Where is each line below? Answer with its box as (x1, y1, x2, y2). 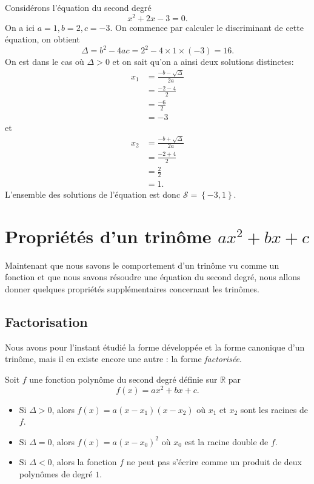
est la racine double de (184, 435, 269, 448)
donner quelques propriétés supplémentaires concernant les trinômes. (5, 282, 259, 295)
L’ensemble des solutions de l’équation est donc (5, 188, 181, 201)
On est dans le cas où (5, 55, 84, 68)
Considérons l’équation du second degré (5, 1, 152, 13)
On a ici (5, 21, 35, 33)
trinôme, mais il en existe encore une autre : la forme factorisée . (5, 352, 242, 365)
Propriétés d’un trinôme (5, 223, 212, 248)
